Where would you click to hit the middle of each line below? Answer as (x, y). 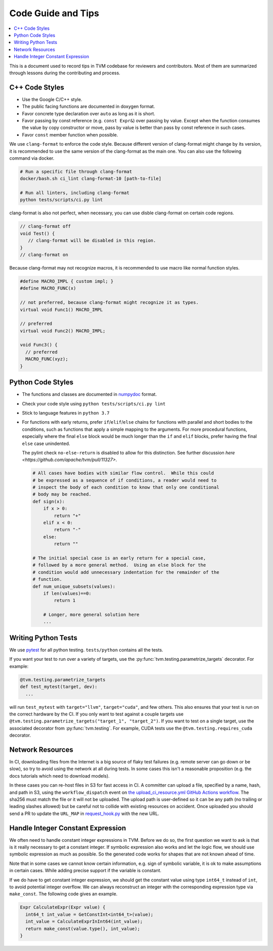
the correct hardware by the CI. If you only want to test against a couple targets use (97, 714)
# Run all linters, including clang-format (75, 193)
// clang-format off (45, 227)
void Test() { (37, 233)
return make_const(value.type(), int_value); (83, 929)
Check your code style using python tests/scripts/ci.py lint (94, 403)
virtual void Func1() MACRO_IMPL (61, 309)
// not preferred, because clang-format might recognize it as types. (109, 303)
